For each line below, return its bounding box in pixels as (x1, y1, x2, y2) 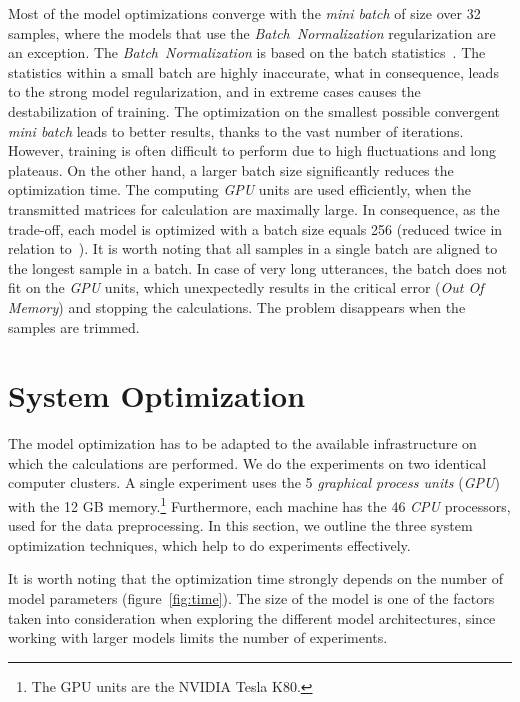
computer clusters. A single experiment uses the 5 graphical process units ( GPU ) (8, 472, 500, 493)
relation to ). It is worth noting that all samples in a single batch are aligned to (8, 238, 498, 259)
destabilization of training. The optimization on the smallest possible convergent (8, 100, 501, 121)
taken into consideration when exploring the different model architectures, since (8, 607, 496, 628)
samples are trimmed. (8, 316, 140, 337)
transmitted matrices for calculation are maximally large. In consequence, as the (8, 198, 500, 219)
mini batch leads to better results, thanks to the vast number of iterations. (8, 120, 464, 141)
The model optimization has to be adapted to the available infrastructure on (8, 433, 477, 454)
